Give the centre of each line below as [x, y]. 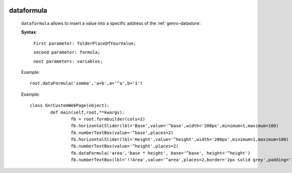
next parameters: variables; [68, 61]
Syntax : [29, 32]
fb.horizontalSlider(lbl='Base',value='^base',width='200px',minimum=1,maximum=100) [175, 126]
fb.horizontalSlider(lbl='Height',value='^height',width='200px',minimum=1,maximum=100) [180, 139]
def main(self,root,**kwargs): [88, 112]
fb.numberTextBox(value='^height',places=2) [125, 146]
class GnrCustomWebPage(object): [70, 105]
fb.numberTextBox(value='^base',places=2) [122, 133]
